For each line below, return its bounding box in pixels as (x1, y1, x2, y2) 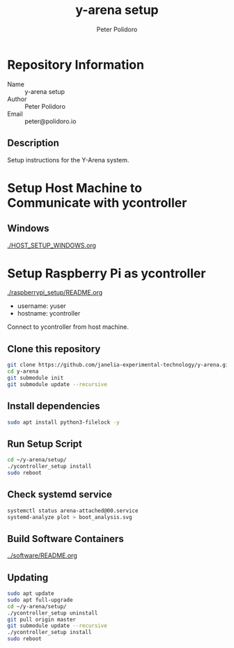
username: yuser (17, 302, 66, 310)
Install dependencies (7, 400, 100, 412)
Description (7, 137, 59, 149)
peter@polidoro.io (24, 117, 77, 125)
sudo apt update (7, 590, 54, 597)
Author (7, 95, 27, 103)
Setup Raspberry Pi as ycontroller (7, 265, 206, 281)
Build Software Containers (7, 532, 124, 545)
